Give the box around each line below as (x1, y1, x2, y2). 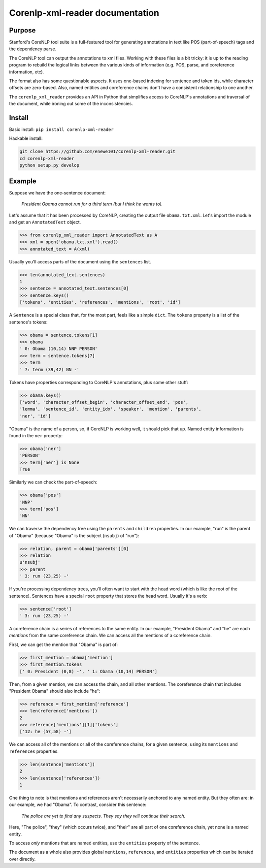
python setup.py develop (19, 162, 80, 168)
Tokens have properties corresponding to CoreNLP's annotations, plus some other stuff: (9, 379, 188, 385)
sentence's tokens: (9, 319, 48, 325)
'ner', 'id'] (19, 413, 51, 418)
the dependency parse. (9, 46, 57, 52)
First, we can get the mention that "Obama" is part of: (9, 642, 118, 647)
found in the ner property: (9, 433, 63, 439)
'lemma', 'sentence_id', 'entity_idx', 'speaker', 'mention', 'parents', (19, 406, 201, 412)
